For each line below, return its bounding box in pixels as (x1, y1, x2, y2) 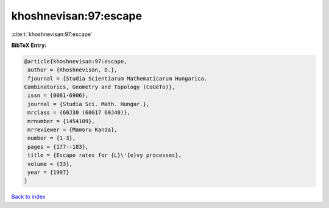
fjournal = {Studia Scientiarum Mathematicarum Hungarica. (27, 75, 208, 82)
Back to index (11, 193, 46, 201)
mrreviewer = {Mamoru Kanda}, (27, 126, 118, 134)
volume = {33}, (27, 160, 73, 167)
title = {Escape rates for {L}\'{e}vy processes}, (27, 152, 182, 159)
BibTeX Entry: (11, 41, 47, 49)
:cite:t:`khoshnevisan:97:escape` (11, 30, 93, 38)
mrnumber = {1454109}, (27, 118, 96, 124)
